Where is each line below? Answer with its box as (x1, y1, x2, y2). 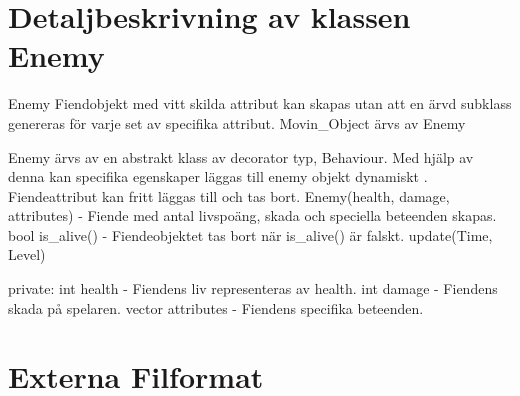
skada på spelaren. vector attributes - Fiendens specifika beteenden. (8, 297, 424, 318)
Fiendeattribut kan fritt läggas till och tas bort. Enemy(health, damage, (8, 185, 450, 206)
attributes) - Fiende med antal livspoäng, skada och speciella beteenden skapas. (8, 205, 497, 226)
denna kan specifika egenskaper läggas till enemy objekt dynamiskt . (8, 166, 428, 187)
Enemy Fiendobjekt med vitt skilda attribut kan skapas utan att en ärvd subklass (8, 93, 512, 114)
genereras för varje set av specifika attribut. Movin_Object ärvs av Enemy (8, 112, 466, 133)
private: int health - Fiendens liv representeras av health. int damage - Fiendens (8, 278, 498, 299)
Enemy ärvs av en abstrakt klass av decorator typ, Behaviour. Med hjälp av (8, 146, 474, 167)
